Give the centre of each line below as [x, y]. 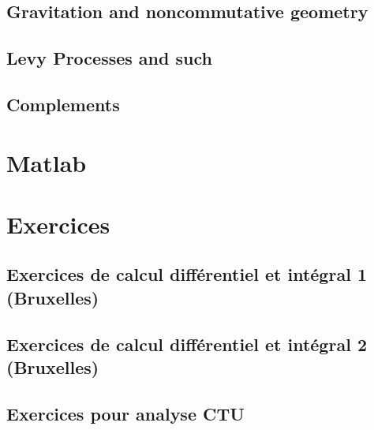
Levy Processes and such [109, 58]
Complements [63, 104]
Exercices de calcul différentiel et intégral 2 [187, 344]
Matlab [47, 162]
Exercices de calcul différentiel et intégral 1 [187, 274]
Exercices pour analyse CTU [125, 413]
